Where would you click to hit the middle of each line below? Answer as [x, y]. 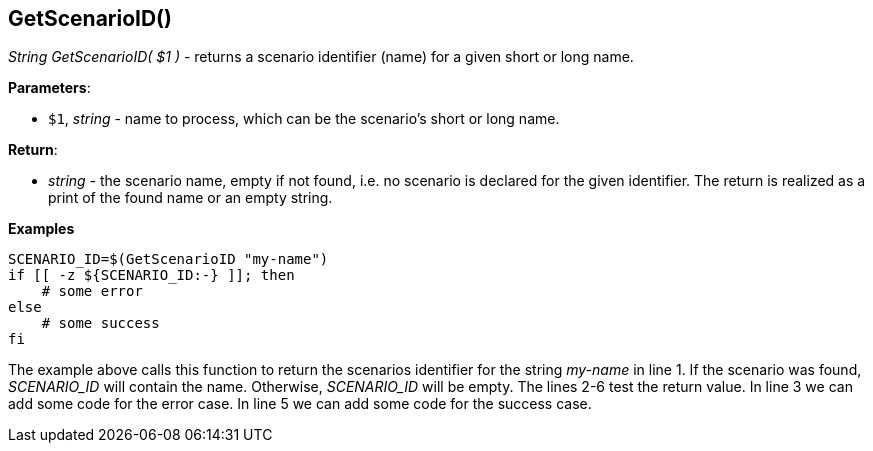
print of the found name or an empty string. [190, 198]
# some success [100, 323]
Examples [41, 229]
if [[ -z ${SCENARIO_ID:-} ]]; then [151, 275]
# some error [92, 291]
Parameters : [49, 88]
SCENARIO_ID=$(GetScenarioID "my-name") [168, 259]
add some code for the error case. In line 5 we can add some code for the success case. [300, 404]
